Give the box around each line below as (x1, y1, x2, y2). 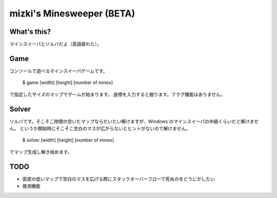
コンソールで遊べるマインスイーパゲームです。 (9, 67, 108, 74)
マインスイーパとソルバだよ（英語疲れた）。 (9, 41, 102, 47)
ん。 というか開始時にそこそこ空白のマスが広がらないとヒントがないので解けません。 (9, 125, 191, 132)
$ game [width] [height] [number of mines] (22, 80, 113, 86)
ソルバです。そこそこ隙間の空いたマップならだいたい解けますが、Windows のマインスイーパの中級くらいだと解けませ (9, 118, 259, 124)
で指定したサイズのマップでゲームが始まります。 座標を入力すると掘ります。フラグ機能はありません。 (9, 91, 225, 97)
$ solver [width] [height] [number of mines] (22, 137, 114, 143)
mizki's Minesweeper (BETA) (9, 8, 135, 19)
